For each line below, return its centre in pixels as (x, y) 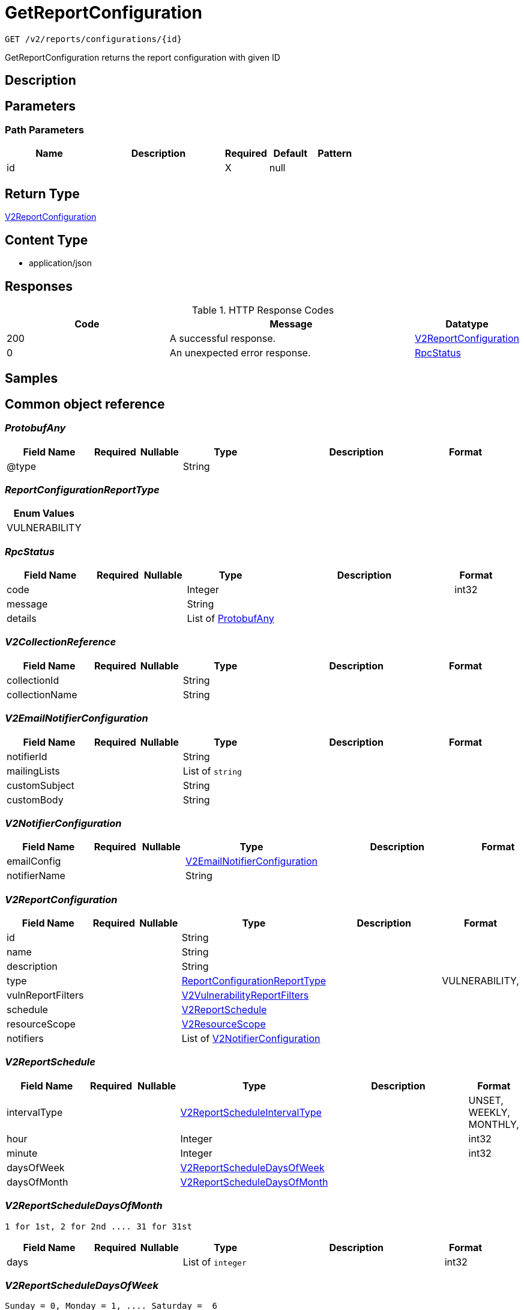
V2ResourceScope (224, 1024)
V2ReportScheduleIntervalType (251, 1112)
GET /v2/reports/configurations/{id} (94, 39)
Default (291, 154)
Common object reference (85, 404)
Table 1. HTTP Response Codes (263, 310)
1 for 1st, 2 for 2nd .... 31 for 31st (98, 1226)
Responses (39, 286)
